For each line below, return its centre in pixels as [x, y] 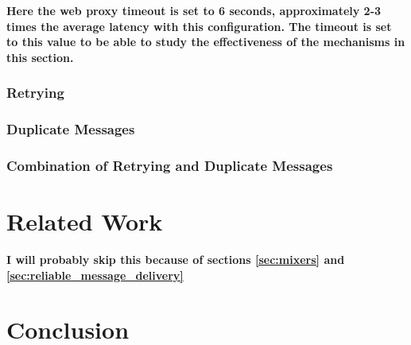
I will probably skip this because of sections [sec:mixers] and [176, 260]
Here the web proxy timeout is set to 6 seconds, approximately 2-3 [194, 10]
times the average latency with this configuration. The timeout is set [199, 26]
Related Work [85, 221]
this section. [40, 57]
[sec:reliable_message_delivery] [95, 275]
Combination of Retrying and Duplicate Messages [170, 165]
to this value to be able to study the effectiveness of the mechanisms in [206, 42]
